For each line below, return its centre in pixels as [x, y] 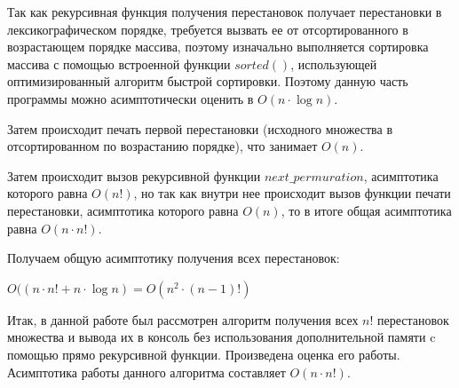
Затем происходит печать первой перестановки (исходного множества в [200, 128]
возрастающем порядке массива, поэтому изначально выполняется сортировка [218, 47]
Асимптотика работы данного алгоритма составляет [146, 372]
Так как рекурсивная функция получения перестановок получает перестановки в [225, 12]
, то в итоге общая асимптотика [366, 210]
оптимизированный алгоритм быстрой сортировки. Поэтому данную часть [208, 81]
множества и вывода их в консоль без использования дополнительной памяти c [222, 337]
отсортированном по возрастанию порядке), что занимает [162, 146]
